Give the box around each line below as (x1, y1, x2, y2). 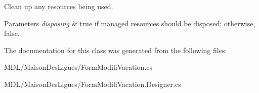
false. (4, 28, 20, 38)
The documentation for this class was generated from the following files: (4, 44, 227, 55)
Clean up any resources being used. (4, 1, 113, 11)
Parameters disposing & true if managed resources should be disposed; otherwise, (4, 18, 255, 28)
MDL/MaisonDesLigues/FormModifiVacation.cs (4, 62, 153, 72)
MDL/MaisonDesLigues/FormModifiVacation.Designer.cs (4, 78, 181, 89)
